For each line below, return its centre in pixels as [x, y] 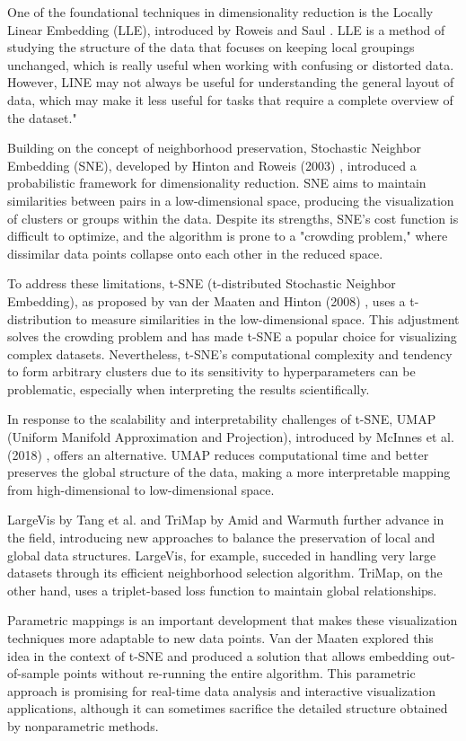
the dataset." [42, 117]
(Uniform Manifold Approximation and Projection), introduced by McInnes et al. [231, 437]
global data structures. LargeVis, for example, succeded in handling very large [222, 555]
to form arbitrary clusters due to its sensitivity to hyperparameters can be [211, 371]
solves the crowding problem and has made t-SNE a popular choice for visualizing [232, 336]
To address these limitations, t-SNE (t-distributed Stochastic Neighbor [202, 283]
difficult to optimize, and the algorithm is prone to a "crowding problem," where [228, 236]
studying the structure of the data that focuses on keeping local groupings [211, 47]
